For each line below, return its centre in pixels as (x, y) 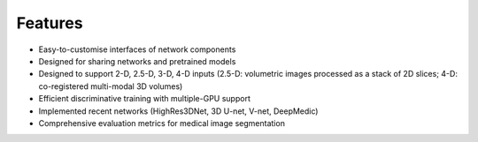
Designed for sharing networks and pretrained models (137, 61)
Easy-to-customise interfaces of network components (137, 49)
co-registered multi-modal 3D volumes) (111, 86)
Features (50, 23)
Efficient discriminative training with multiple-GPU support (145, 99)
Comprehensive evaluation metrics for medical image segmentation (162, 123)
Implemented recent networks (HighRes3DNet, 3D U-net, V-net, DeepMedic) (178, 111)
